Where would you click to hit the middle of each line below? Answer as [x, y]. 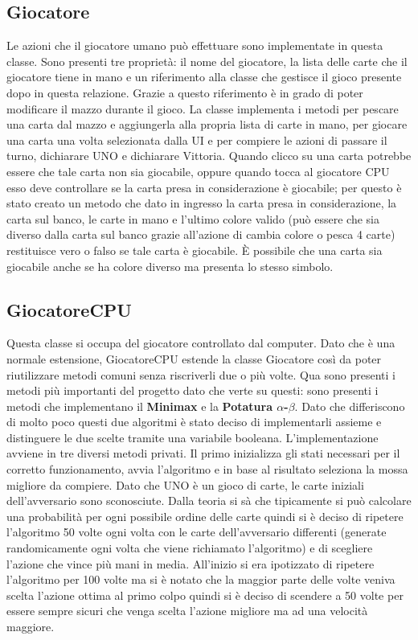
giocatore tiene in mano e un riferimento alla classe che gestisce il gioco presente [204, 77]
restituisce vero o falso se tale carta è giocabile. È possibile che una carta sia [195, 250]
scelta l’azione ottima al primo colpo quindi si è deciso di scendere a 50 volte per [205, 595]
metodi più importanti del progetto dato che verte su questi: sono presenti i [193, 390]
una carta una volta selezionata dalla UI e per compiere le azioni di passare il [197, 139]
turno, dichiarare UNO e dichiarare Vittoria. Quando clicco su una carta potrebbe [209, 156]
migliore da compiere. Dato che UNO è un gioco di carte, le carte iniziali [185, 484]
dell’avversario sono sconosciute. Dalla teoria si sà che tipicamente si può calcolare [209, 501]
